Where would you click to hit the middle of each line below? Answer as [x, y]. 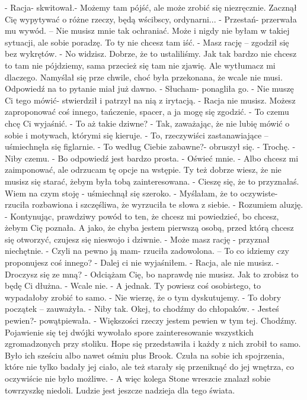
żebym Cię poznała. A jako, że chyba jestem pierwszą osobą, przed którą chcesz [149, 228]
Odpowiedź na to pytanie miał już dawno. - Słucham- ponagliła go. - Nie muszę [149, 88]
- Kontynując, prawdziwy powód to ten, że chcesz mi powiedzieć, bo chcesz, [142, 216]
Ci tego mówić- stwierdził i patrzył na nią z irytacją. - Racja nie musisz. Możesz [150, 100]
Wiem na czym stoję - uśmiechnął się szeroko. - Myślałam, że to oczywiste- [141, 193]
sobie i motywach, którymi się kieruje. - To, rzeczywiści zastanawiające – [137, 135]
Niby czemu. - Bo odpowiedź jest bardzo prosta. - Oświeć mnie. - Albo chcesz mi [152, 158]
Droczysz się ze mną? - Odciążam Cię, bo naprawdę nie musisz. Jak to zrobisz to [152, 274]
